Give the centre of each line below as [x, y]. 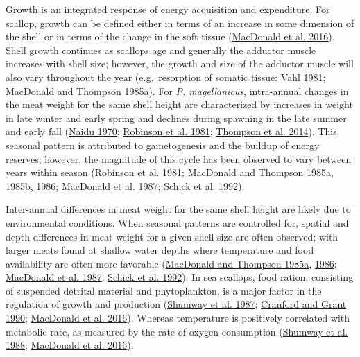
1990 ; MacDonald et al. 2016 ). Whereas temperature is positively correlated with [178, 318]
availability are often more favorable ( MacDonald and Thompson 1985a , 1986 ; [171, 263]
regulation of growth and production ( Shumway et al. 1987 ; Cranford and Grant [176, 304]
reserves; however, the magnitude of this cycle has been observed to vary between [179, 158]
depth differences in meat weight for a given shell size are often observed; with [172, 236]
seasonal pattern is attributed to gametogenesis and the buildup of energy [163, 145]
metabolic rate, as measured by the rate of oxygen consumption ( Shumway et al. [177, 331]
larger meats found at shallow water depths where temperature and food [160, 250]
